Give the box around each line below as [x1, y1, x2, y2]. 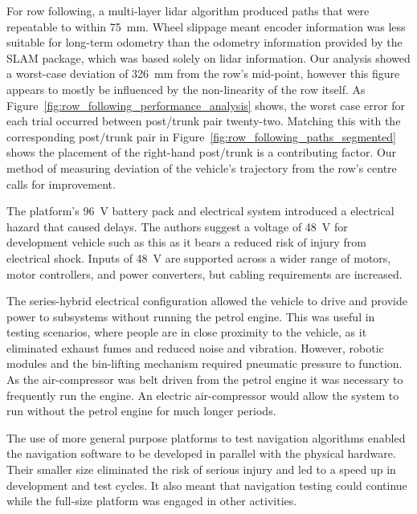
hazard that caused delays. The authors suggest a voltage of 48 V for [6, 218, 348, 235]
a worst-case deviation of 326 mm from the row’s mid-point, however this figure [6, 65, 400, 82]
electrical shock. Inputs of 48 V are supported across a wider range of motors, [6, 249, 391, 266]
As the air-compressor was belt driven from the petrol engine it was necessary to [6, 371, 403, 388]
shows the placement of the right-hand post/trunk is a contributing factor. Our [6, 144, 397, 161]
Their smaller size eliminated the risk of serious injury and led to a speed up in [6, 461, 396, 478]
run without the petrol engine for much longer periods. [6, 402, 276, 419]
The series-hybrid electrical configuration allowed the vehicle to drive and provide [6, 292, 407, 309]
